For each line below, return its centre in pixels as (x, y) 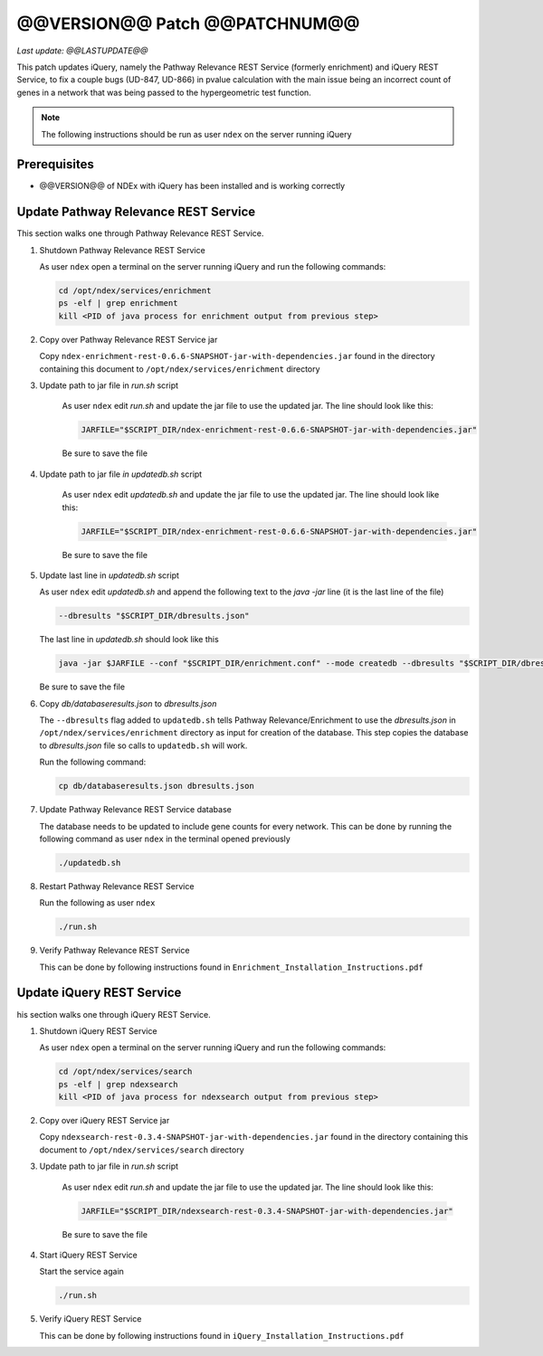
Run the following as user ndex (97, 903)
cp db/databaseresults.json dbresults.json (157, 786)
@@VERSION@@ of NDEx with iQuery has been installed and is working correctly (192, 186)
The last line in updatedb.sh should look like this (129, 640)
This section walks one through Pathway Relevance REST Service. (140, 233)
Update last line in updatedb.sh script (110, 575)
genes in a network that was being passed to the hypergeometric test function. (164, 92)
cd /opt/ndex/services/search (125, 1072)
